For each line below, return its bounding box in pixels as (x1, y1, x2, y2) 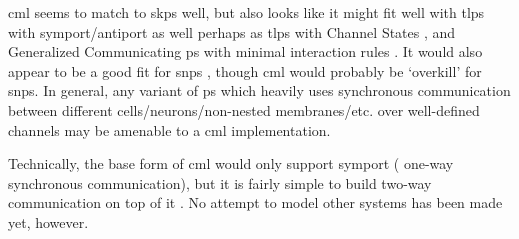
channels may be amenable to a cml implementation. (8, 119, 331, 140)
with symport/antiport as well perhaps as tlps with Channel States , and (8, 21, 456, 42)
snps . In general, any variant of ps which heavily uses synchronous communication (8, 80, 511, 101)
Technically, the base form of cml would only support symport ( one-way (8, 153, 454, 174)
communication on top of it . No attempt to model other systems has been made (8, 192, 503, 213)
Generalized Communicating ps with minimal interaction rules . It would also (8, 41, 483, 62)
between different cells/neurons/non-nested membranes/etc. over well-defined (8, 99, 480, 120)
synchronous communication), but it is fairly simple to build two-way (8, 172, 432, 193)
